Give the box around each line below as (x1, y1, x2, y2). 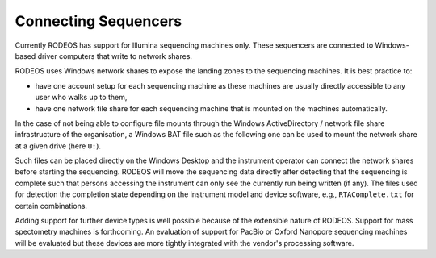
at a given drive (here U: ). (15, 141, 101, 151)
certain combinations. (15, 201, 88, 210)
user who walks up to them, (35, 93, 128, 102)
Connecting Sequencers (15, 12, 182, 30)
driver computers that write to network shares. (37, 51, 193, 60)
